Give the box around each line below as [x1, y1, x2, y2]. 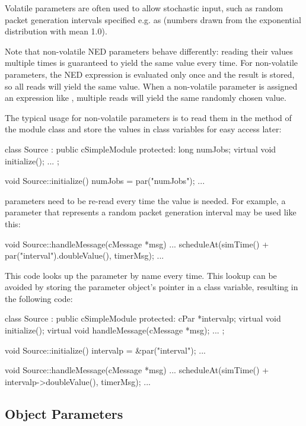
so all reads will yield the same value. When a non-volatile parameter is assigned [5, 80, 298, 92]
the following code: [5, 292, 73, 304]
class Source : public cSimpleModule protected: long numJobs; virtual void [5, 142, 276, 155]
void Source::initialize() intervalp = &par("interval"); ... [5, 344, 206, 356]
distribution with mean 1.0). [5, 25, 107, 37]
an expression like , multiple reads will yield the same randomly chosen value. [5, 91, 286, 104]
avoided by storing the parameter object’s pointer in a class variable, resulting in [5, 281, 298, 293]
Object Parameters [5, 404, 123, 422]
